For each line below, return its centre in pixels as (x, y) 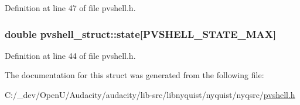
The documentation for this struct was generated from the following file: (134, 75)
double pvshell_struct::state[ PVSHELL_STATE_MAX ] (141, 34)
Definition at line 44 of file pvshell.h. (70, 55)
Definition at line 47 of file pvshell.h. (70, 8)
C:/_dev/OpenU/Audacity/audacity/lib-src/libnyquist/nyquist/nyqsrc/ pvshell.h (150, 94)
